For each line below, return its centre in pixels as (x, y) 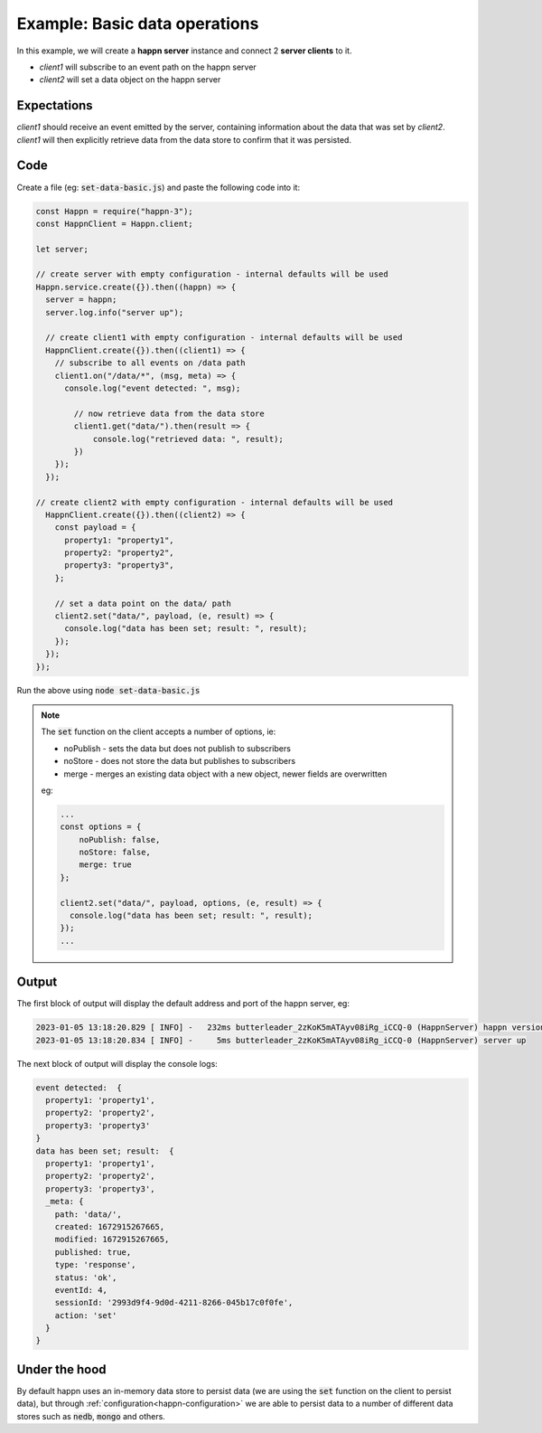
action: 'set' (86, 1315)
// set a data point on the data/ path (143, 603)
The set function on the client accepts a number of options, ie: (159, 731)
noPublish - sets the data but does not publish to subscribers (177, 748)
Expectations (55, 105)
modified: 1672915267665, (112, 1240)
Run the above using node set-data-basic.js (108, 690)
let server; (62, 249)
